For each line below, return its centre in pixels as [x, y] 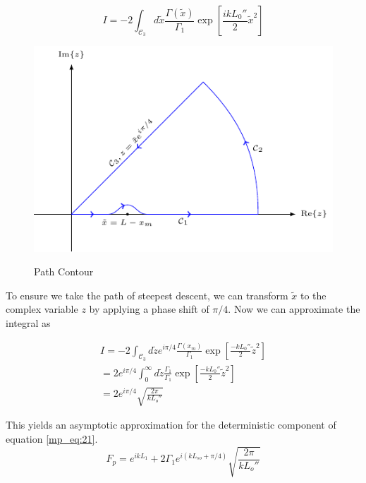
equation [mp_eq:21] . [52, 438]
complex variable [42, 309]
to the [313, 295]
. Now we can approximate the [294, 309]
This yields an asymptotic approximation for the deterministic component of [171, 425]
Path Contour [64, 272]
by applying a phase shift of [149, 309]
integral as [28, 322]
